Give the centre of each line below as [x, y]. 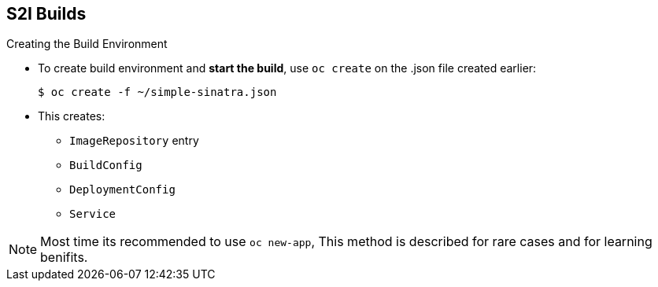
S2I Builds [46, 14]
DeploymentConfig [122, 190]
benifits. [64, 258]
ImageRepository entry [134, 141]
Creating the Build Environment [87, 44]
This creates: [72, 116]
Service [93, 214]
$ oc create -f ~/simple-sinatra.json [157, 92]
